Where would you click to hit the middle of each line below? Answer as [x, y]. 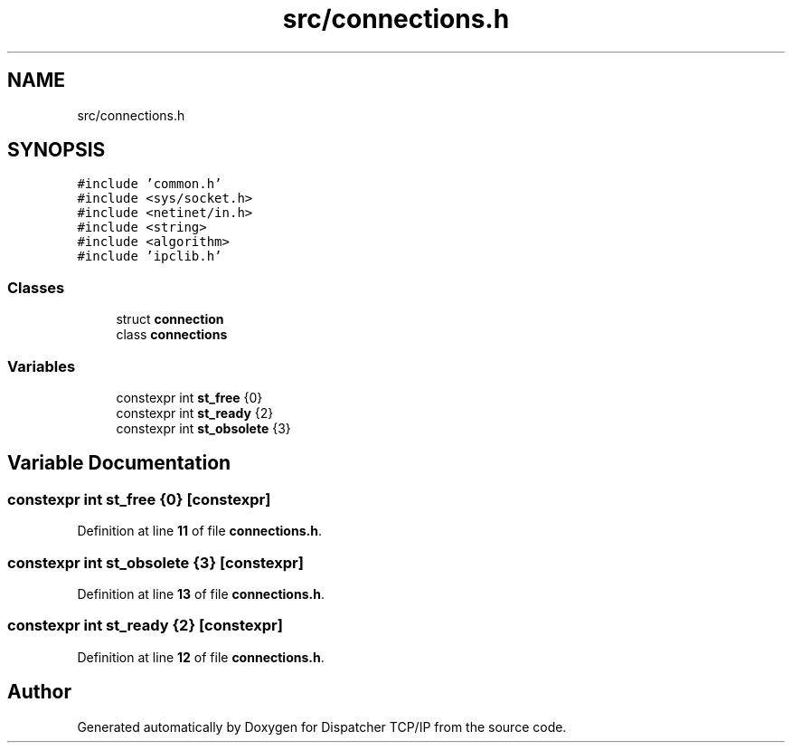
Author [39, 692]
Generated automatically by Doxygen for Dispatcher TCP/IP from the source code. [322, 726]
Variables [42, 366]
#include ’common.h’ [150, 184]
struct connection [170, 319]
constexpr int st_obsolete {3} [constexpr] [156, 562]
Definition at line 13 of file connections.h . [201, 593]
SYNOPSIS [57, 150]
